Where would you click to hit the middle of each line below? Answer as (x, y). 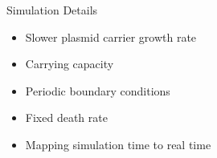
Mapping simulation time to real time (118, 144)
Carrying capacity (70, 64)
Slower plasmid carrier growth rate (111, 36)
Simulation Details (52, 10)
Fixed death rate (66, 117)
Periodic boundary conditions (98, 90)
